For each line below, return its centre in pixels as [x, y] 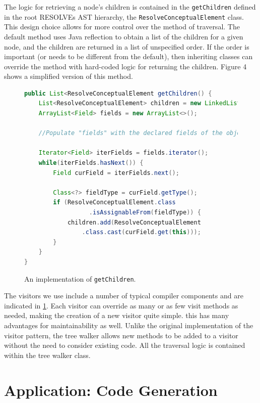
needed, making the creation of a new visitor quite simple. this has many [117, 315]
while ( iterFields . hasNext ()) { [91, 163]
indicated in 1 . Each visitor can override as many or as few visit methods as [121, 305]
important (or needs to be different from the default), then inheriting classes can [128, 56]
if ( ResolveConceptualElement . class [114, 203]
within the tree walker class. [47, 355]
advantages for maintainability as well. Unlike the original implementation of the [129, 325]
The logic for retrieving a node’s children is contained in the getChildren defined [130, 7]
